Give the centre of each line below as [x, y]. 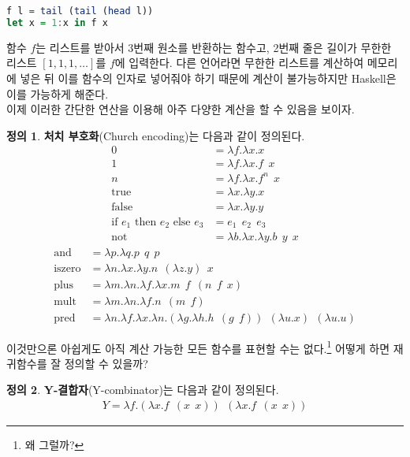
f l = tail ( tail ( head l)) [80, 11]
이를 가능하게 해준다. [58, 93]
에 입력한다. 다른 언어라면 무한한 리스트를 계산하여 [239, 63]
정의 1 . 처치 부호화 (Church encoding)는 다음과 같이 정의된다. [156, 135]
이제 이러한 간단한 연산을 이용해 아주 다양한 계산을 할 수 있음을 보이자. [181, 109]
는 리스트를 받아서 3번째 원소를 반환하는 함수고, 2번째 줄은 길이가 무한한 [214, 47]
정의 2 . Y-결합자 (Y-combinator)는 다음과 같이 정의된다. [143, 390]
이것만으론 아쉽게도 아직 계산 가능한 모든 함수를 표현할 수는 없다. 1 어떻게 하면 [198, 347]
